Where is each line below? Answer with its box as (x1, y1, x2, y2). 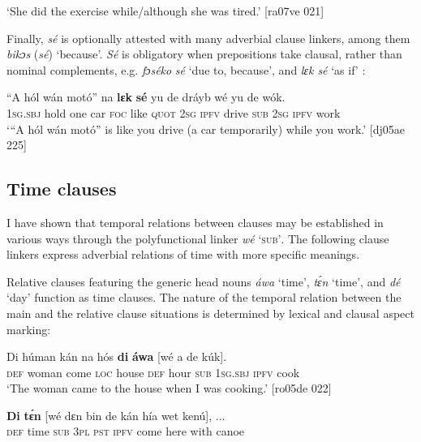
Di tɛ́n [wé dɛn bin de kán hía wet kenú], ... (6, 406, 226, 423)
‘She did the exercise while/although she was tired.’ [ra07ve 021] (6, 2, 324, 19)
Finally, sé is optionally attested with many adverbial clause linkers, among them (6, 29, 410, 46)
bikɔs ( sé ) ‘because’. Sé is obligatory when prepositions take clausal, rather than (6, 45, 402, 62)
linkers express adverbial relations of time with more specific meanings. (6, 246, 360, 263)
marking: (6, 320, 51, 337)
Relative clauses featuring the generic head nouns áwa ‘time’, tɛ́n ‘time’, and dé (6, 272, 401, 290)
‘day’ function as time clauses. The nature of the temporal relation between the (6, 289, 402, 306)
